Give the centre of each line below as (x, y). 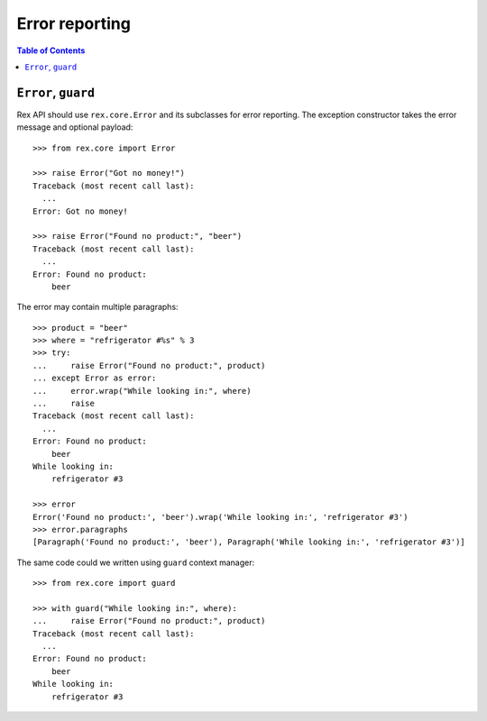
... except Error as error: (95, 378)
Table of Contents (51, 50)
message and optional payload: (75, 127)
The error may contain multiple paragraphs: (98, 307)
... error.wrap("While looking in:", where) (142, 391)
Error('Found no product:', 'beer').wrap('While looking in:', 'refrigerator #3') (221, 517)
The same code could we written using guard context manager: (136, 562)
